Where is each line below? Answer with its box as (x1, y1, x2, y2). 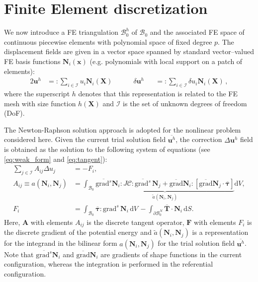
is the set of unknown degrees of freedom (123, 98, 247, 108)
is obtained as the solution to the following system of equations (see (4, 144, 210, 154)
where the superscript (4, 88, 70, 98)
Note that (4, 249, 34, 259)
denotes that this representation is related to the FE (78, 88, 238, 98)
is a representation (192, 227, 249, 237)
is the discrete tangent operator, (86, 216, 184, 227)
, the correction (175, 134, 222, 144)
